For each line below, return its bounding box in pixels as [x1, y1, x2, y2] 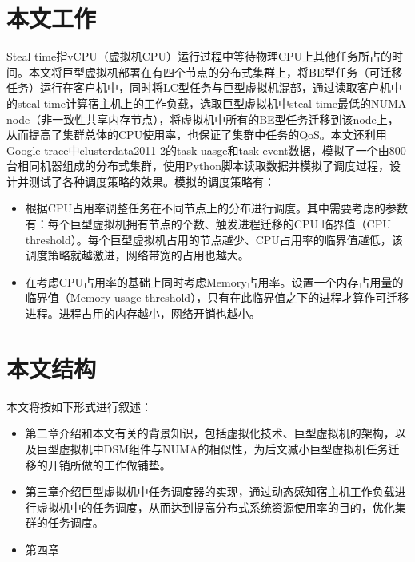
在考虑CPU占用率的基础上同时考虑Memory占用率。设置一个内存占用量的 [25, 273, 404, 290]
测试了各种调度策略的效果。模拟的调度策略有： [28, 172, 275, 189]
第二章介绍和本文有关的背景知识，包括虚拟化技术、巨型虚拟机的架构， [25, 425, 395, 441]
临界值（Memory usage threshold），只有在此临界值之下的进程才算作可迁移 [25, 289, 409, 306]
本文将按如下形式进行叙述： [6, 398, 152, 414]
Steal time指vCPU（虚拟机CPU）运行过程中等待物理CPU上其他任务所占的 [6, 48, 393, 65]
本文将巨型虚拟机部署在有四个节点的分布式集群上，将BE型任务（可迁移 [28, 63, 403, 80]
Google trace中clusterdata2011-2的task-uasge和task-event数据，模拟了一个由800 [6, 141, 406, 158]
